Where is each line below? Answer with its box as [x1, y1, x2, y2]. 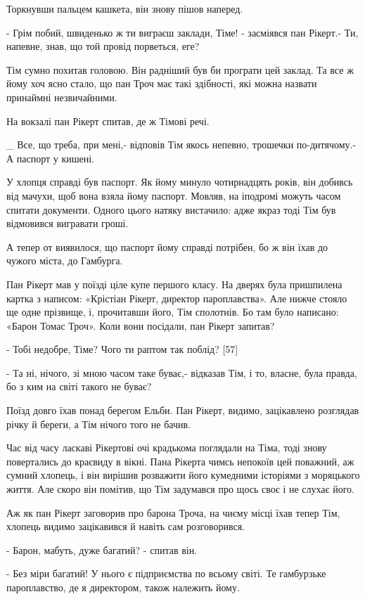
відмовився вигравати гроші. [6, 216, 129, 231]
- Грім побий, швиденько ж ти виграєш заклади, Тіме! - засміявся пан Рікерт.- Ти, [6, 25, 359, 39]
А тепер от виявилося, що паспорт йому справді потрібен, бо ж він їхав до [6, 239, 328, 254]
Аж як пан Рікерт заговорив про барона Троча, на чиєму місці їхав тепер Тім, [6, 505, 340, 520]
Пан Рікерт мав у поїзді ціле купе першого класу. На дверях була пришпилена [6, 276, 342, 291]
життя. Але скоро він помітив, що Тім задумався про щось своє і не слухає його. [6, 482, 355, 496]
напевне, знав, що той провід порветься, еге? [6, 39, 200, 53]
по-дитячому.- [296, 137, 357, 152]
